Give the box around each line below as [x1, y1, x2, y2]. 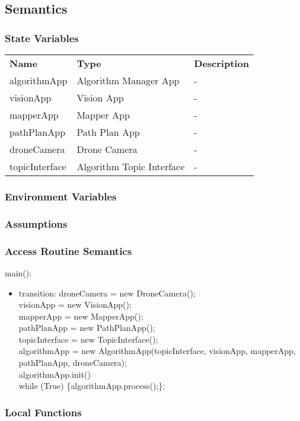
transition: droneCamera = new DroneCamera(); [18, 286, 196, 299]
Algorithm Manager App [76, 74, 180, 87]
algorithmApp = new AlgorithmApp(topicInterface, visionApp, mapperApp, [18, 345, 296, 357]
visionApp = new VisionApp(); [18, 298, 132, 311]
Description [194, 56, 249, 70]
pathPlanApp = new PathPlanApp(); [18, 321, 155, 334]
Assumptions [5, 216, 68, 231]
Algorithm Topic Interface [76, 160, 185, 173]
